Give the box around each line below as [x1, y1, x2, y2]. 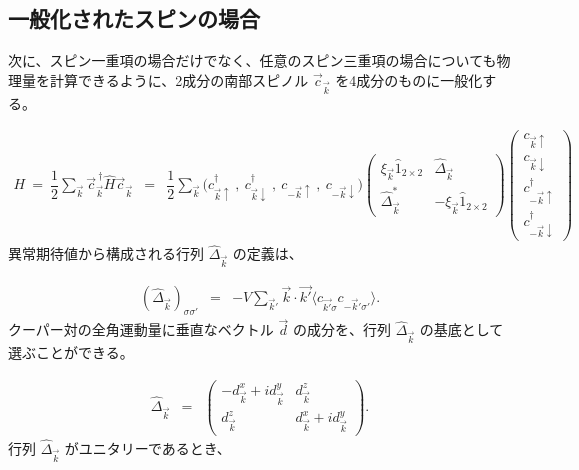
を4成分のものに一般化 [335, 69, 483, 90]
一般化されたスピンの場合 [8, 3, 260, 34]
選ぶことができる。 [8, 342, 134, 363]
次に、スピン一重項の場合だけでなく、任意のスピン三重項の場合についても [8, 50, 497, 71]
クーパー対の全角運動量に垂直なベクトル [8, 319, 274, 340]
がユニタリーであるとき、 [64, 437, 231, 458]
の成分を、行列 [292, 319, 391, 340]
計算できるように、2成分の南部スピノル [49, 69, 309, 90]
